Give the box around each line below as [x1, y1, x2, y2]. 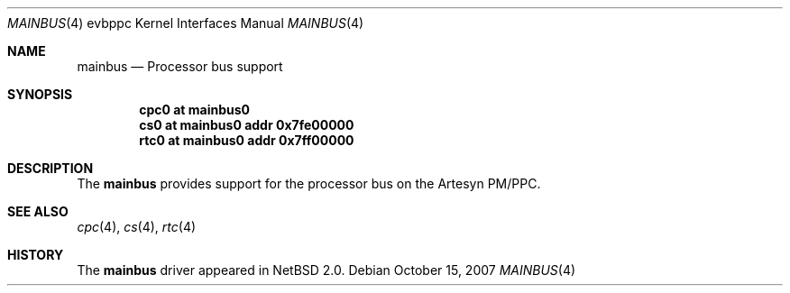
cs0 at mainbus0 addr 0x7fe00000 [139, 117, 354, 133]
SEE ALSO [7, 204, 69, 219]
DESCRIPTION [7, 160, 94, 176]
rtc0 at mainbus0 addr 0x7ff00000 [139, 133, 354, 148]
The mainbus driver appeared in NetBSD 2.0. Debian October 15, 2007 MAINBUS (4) [77, 262, 576, 278]
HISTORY [7, 247, 64, 262]
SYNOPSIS [7, 87, 73, 102]
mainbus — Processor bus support [77, 59, 283, 74]
